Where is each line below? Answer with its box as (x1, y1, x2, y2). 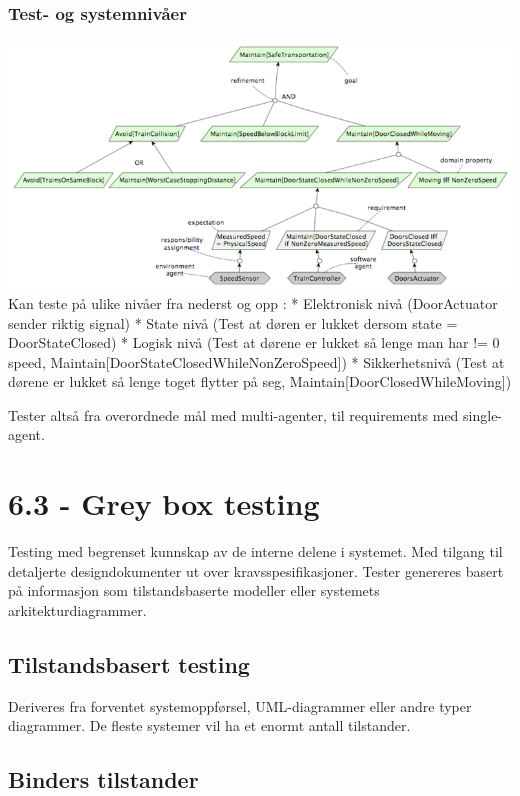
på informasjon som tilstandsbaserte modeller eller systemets (8, 580, 380, 601)
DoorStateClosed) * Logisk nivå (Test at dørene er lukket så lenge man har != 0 (8, 332, 500, 353)
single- (463, 404, 503, 425)
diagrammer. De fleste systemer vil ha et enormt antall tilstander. (8, 715, 411, 736)
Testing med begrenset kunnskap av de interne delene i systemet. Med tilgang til (8, 541, 503, 562)
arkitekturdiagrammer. (8, 599, 147, 620)
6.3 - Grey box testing (8, 483, 320, 524)
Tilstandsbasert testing (8, 648, 250, 679)
